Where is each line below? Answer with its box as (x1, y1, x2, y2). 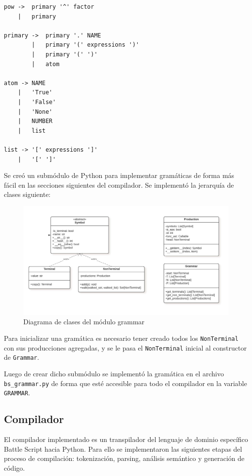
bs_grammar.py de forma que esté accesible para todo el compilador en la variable (4, 378, 247, 388)
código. (4, 462, 25, 473)
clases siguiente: (4, 189, 51, 199)
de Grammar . (4, 352, 39, 362)
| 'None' (17, 108, 53, 115)
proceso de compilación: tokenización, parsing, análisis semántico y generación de (4, 453, 245, 463)
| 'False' (17, 98, 56, 106)
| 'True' (17, 89, 53, 96)
